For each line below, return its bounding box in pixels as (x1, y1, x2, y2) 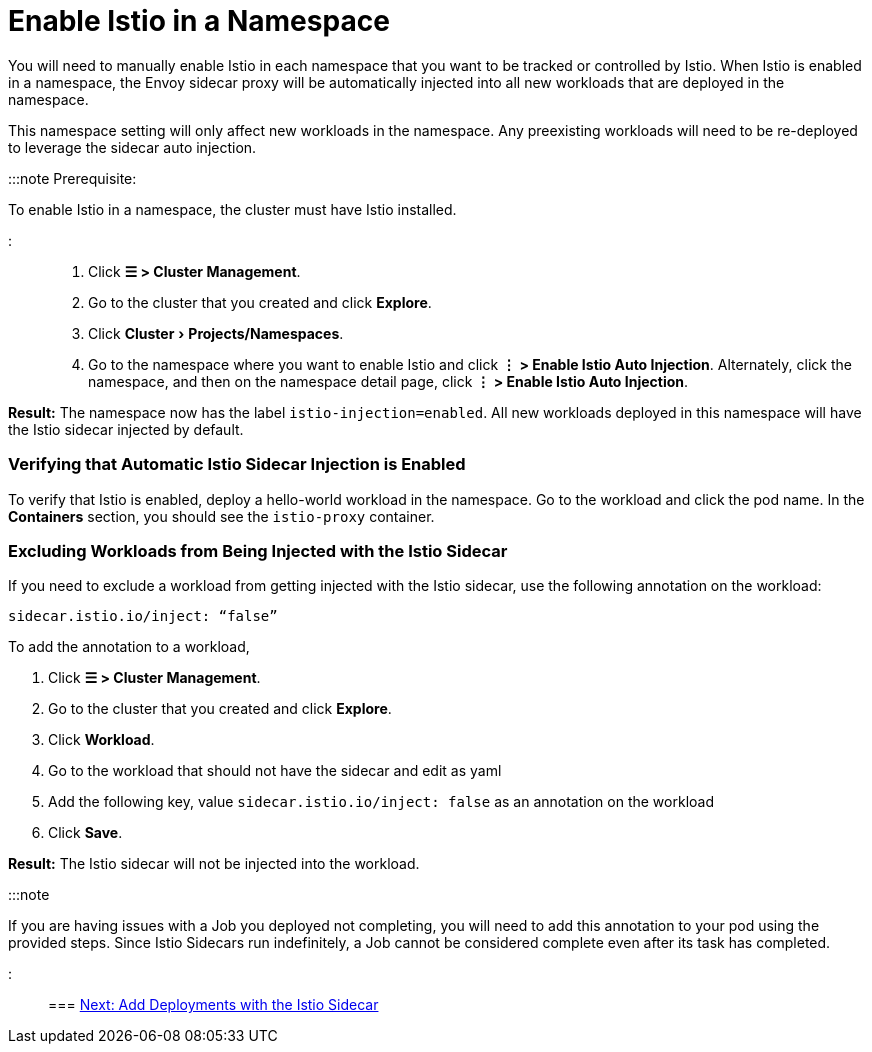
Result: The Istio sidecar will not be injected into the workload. (8, 855, 420, 873)
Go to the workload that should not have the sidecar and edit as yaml (48, 762, 502, 780)
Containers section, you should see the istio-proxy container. (8, 507, 435, 525)
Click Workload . (48, 731, 155, 749)
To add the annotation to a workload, (8, 638, 250, 656)
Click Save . (48, 824, 123, 842)
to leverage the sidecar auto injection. (8, 138, 257, 156)
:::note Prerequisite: (8, 169, 137, 187)
